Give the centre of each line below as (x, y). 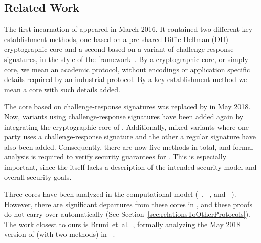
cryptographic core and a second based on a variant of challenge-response (119, 49)
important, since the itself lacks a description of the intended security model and (130, 166)
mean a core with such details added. (62, 89)
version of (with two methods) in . (60, 234)
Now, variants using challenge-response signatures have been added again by (124, 116)
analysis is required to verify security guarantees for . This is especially (115, 157)
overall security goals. (38, 177)
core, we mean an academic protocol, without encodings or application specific (127, 69)
